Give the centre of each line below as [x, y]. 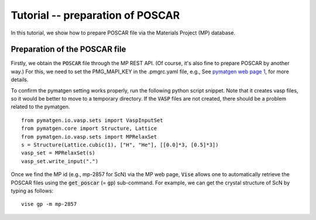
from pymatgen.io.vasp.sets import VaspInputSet [92, 120]
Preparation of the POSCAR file [68, 49]
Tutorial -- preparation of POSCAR [95, 15]
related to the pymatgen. [40, 107]
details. [20, 80]
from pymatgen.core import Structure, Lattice [89, 128]
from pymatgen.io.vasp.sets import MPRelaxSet [89, 137]
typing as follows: [32, 191]
